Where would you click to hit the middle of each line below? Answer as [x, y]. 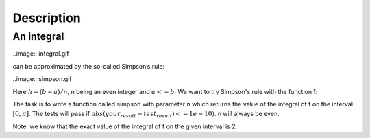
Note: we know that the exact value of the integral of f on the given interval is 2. [125, 126]
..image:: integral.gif [41, 54]
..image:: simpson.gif [42, 79]
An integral [38, 36]
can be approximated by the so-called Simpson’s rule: [89, 66]
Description [47, 18]
